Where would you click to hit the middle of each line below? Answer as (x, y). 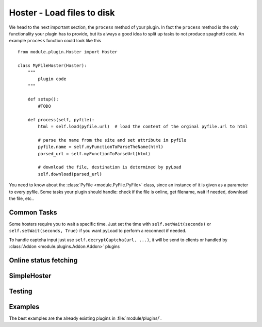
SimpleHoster (30, 276)
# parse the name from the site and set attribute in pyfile (112, 140)
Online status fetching (43, 260)
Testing (21, 291)
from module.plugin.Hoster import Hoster (67, 52)
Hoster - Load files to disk (62, 13)
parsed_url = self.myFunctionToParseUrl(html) (94, 154)
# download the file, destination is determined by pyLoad (110, 167)
